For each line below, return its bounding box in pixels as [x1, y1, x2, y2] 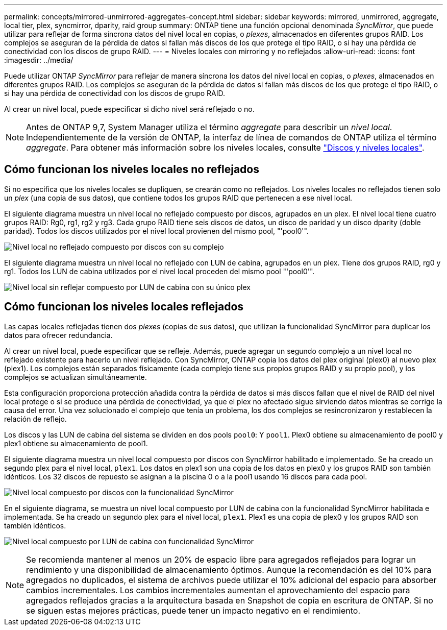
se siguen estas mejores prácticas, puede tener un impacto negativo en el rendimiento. [26, 605, 361, 616]
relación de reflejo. [4, 414, 67, 423]
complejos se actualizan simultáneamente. [4, 372, 147, 381]
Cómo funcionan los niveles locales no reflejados [4, 163, 259, 176]
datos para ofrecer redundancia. [4, 330, 113, 340]
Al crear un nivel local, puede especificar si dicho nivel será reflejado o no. [4, 105, 255, 113]
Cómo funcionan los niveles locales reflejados [4, 300, 244, 313]
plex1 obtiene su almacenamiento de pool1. [4, 439, 148, 448]
